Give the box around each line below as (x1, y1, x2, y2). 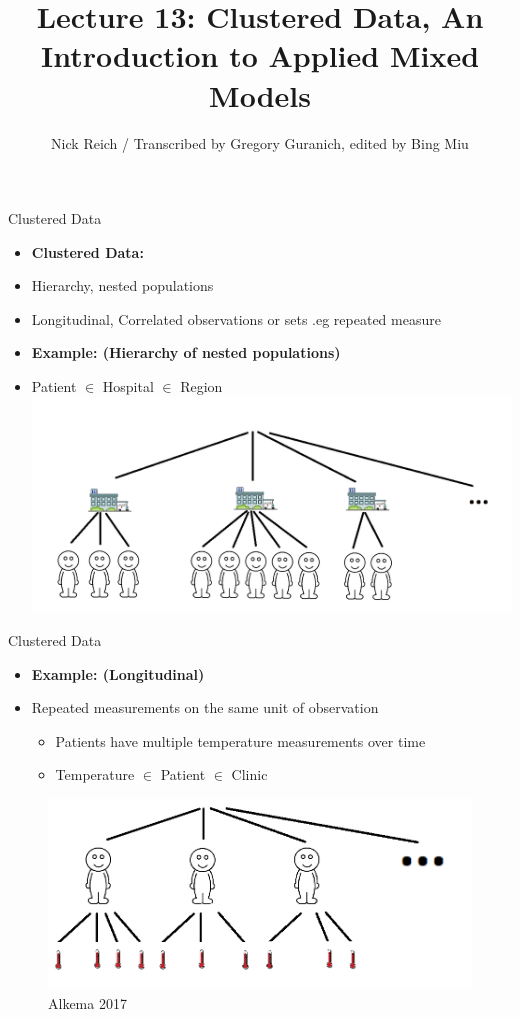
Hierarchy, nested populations (31, 275, 214, 296)
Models (209, 74, 311, 115)
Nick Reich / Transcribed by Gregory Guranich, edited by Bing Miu (51, 132, 469, 153)
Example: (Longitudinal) (31, 663, 205, 684)
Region (180, 376, 223, 397)
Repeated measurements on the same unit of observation (31, 697, 379, 718)
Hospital (102, 376, 154, 397)
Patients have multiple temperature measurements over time (55, 730, 426, 751)
